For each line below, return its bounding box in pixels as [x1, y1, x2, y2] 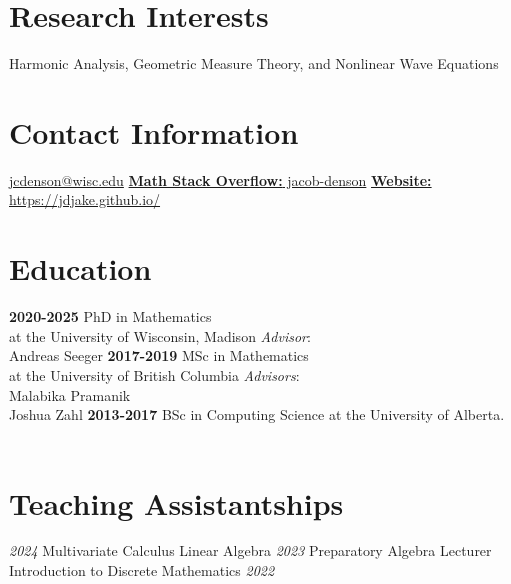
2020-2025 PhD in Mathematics [9, 306, 212, 327]
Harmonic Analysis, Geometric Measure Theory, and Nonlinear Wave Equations [9, 53, 499, 74]
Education [9, 248, 152, 289]
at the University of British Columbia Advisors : [9, 364, 300, 385]
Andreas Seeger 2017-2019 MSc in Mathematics [9, 345, 309, 366]
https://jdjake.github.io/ [9, 189, 161, 210]
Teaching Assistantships [9, 482, 344, 523]
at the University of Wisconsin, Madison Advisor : [9, 325, 311, 346]
